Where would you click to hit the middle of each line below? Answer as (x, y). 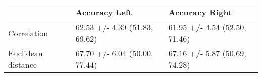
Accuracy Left (104, 12)
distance (22, 65)
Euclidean (25, 53)
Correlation (28, 33)
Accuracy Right (200, 12)
